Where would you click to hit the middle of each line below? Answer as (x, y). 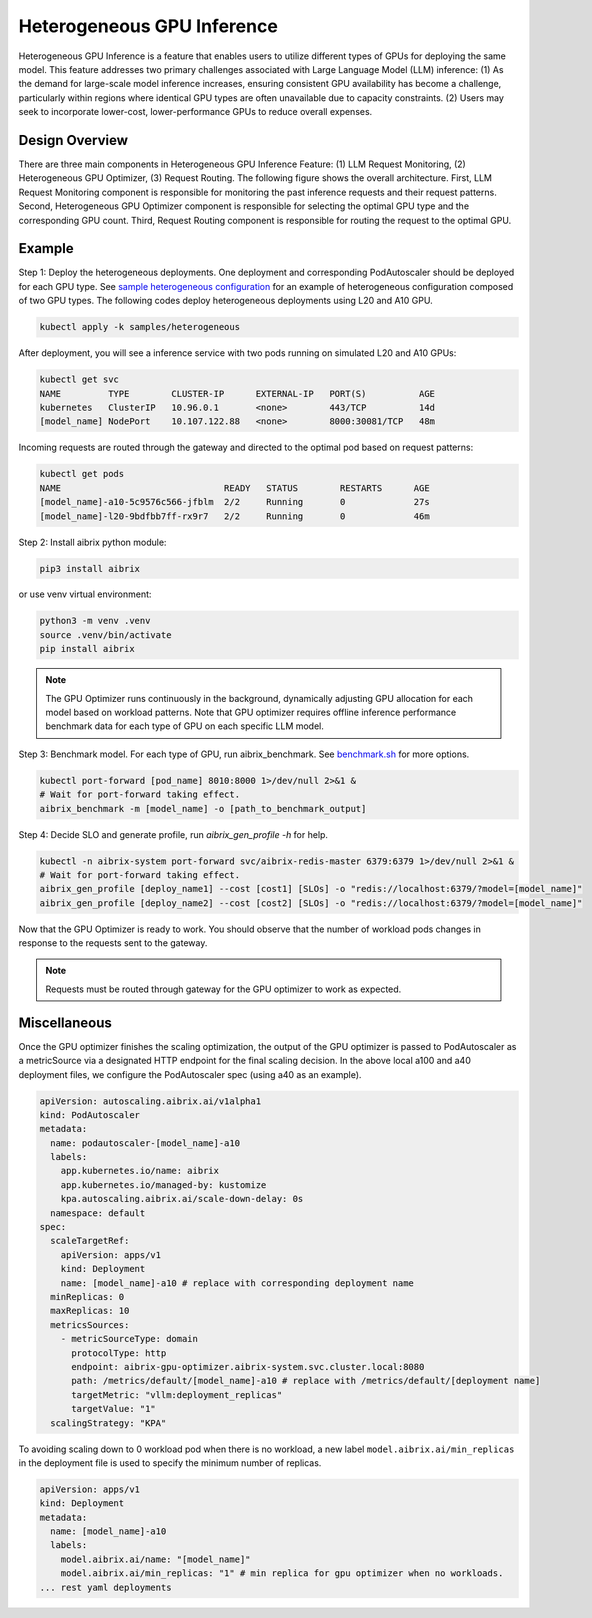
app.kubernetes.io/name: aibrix (140, 1171)
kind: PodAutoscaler (89, 1114)
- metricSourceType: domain (129, 1339)
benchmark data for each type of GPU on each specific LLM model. (185, 726)
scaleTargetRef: (90, 1241)
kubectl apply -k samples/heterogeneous (139, 327)
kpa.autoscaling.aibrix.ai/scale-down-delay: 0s (182, 1199)
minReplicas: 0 (87, 1296)
